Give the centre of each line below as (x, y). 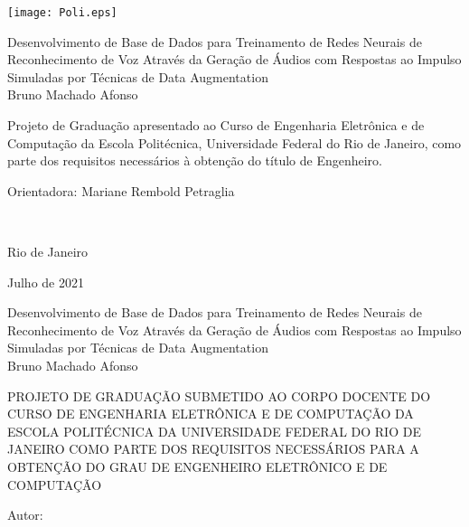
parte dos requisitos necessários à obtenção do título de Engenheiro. (195, 160)
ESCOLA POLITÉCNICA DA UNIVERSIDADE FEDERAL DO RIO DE (214, 431)
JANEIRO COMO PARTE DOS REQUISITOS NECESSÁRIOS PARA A (213, 449)
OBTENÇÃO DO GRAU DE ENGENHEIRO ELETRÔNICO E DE (197, 466)
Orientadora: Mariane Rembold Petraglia (121, 190)
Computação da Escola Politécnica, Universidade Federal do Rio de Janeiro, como (234, 142)
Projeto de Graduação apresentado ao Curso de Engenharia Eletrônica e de (216, 125)
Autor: (25, 515)
